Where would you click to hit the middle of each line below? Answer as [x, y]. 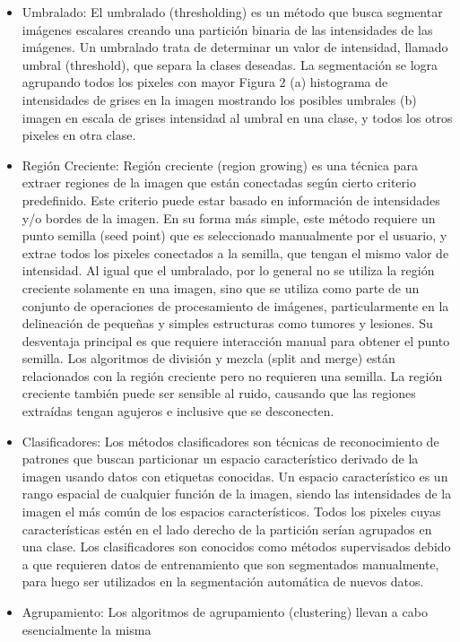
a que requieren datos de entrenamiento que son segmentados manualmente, [230, 564]
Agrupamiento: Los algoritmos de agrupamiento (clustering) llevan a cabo [225, 612]
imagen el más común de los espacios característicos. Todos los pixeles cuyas [231, 512]
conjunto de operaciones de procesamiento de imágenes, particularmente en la [235, 305]
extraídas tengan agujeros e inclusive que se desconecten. [178, 411]
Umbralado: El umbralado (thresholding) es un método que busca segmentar [232, 12]
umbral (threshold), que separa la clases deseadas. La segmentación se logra [230, 64]
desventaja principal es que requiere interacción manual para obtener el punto [236, 340]
